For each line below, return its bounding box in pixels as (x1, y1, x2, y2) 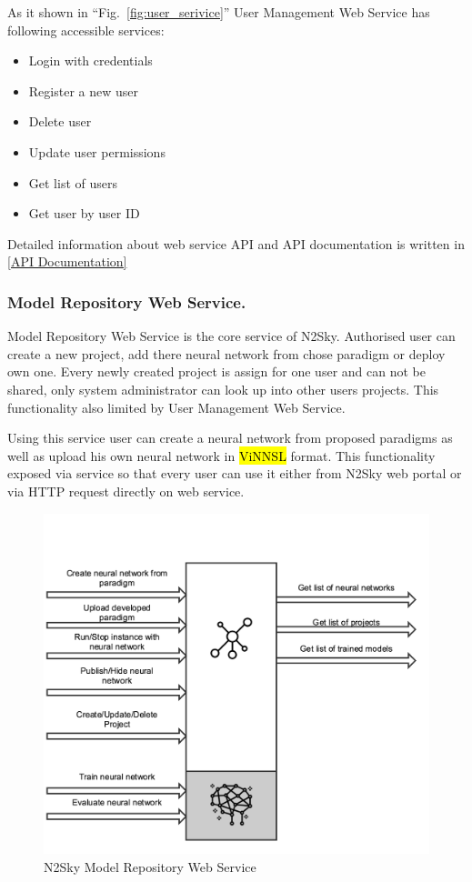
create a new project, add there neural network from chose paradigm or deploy (7, 344, 446, 363)
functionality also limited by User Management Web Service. (7, 397, 346, 416)
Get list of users (28, 173, 117, 192)
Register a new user (28, 81, 138, 100)
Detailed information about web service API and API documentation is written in (7, 234, 465, 253)
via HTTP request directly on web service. (7, 481, 245, 500)
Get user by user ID (28, 204, 140, 223)
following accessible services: (7, 20, 165, 39)
